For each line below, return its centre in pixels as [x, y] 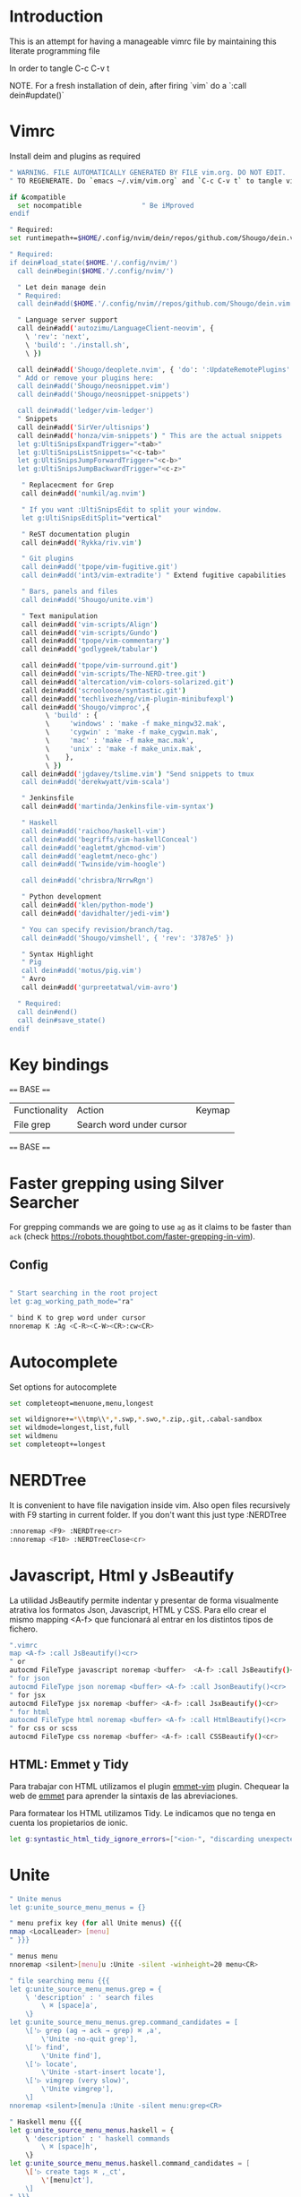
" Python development [61, 897]
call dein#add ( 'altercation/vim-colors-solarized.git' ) [128, 682]
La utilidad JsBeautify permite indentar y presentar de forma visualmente [144, 1600]
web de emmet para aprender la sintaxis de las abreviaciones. [124, 1796]
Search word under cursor [132, 1124]
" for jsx [28, 1695]
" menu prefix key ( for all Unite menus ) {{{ [95, 1924]
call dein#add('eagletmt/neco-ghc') [90, 856]
